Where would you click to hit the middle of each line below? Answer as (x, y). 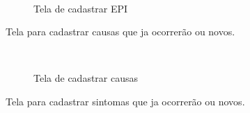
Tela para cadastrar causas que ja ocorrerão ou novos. (120, 32)
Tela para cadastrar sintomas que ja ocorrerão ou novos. (125, 101)
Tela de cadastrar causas (86, 78)
